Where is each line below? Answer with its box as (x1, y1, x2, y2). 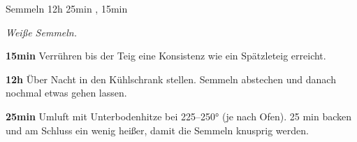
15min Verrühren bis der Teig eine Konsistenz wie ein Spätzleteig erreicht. (6, 48, 326, 63)
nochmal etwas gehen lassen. (6, 85, 127, 100)
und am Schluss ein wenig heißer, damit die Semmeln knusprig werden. (6, 122, 309, 137)
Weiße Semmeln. (6, 24, 78, 39)
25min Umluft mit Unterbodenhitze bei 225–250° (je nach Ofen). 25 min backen (6, 108, 352, 123)
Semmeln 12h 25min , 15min (6, 1, 128, 15)
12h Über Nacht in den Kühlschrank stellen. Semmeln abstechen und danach (6, 71, 336, 86)
